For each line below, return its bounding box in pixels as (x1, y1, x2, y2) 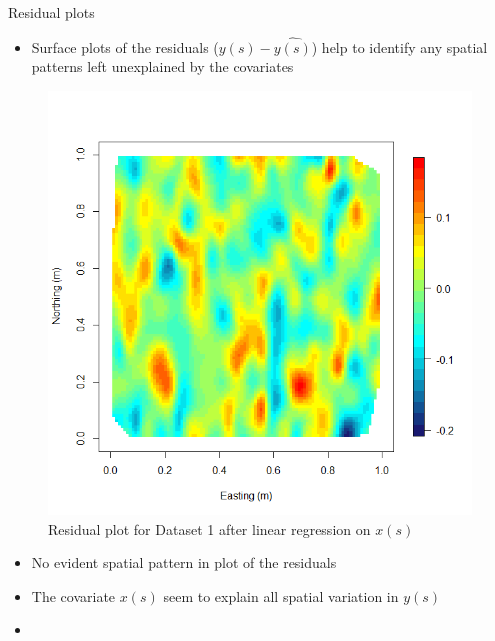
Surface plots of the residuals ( (31, 36, 219, 57)
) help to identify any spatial (311, 36, 488, 57)
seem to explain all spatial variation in (163, 585, 399, 606)
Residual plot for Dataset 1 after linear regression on (48, 518, 371, 539)
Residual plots (8, 2, 95, 22)
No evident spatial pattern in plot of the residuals (31, 552, 337, 573)
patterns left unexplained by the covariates (31, 56, 294, 77)
